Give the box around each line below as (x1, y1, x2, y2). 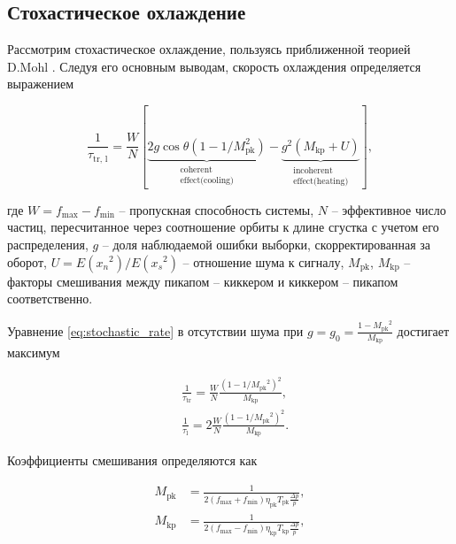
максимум (7, 343, 60, 362)
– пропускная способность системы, (119, 200, 314, 218)
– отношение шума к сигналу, (182, 252, 344, 271)
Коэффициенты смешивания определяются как (7, 451, 258, 470)
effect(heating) (293, 177, 349, 187)
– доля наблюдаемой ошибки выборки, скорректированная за (102, 234, 431, 253)
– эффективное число (331, 200, 446, 218)
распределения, (7, 234, 89, 253)
